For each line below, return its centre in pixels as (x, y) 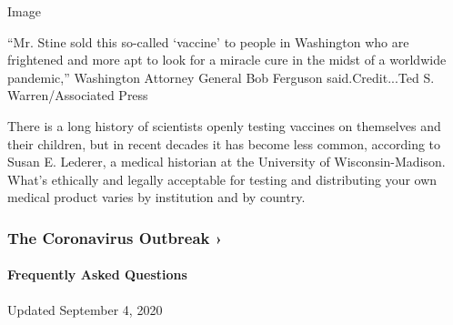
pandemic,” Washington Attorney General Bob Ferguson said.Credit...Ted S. (221, 77)
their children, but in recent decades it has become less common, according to (224, 143)
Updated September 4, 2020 (85, 309)
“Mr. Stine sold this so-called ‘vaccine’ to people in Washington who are (208, 41)
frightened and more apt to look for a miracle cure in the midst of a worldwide (227, 60)
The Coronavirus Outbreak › (115, 237)
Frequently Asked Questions (97, 274)
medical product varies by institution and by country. (156, 197)
